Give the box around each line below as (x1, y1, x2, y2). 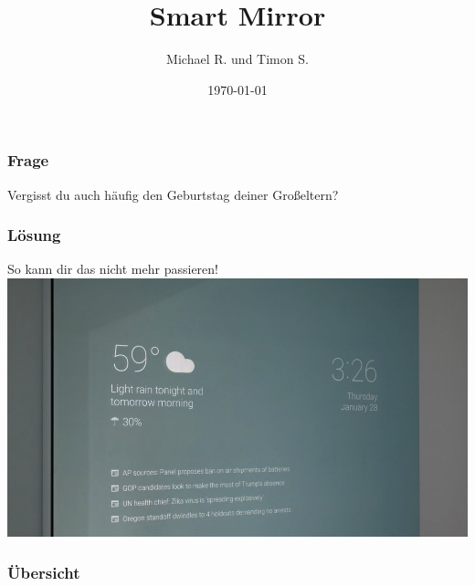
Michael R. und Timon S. (166, 49, 309, 68)
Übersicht (7, 560, 80, 583)
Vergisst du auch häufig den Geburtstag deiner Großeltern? (7, 184, 339, 204)
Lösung (7, 224, 61, 246)
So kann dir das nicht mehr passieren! (7, 259, 218, 278)
